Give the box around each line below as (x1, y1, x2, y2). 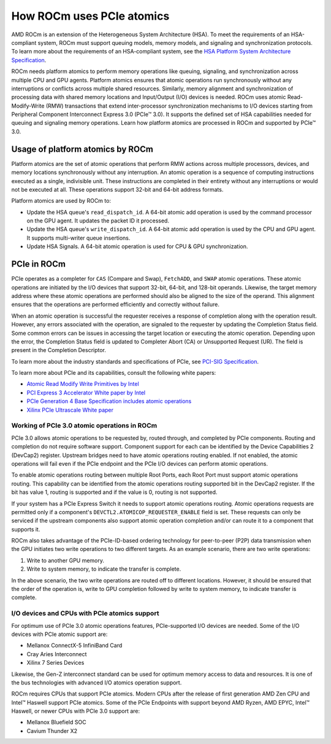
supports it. (11, 525, 40, 533)
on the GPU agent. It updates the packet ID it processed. (26, 217, 170, 224)
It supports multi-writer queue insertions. (26, 234, 131, 241)
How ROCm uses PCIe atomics (11, 9, 170, 23)
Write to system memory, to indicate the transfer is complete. (26, 565, 181, 573)
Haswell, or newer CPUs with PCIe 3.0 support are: (11, 707, 140, 715)
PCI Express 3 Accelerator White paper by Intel (26, 389, 146, 396)
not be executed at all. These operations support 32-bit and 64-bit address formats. (11, 186, 224, 193)
